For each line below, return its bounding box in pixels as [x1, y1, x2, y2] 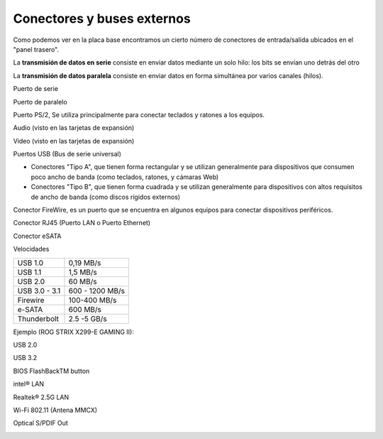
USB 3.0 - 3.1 [17, 286, 61, 296]
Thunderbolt [17, 313, 60, 323]
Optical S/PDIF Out [13, 419, 69, 428]
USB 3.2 [13, 354, 38, 362]
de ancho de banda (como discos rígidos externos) [30, 193, 181, 201]
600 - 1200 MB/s [68, 286, 126, 296]
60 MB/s [68, 276, 97, 286]
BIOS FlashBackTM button [13, 367, 90, 375]
